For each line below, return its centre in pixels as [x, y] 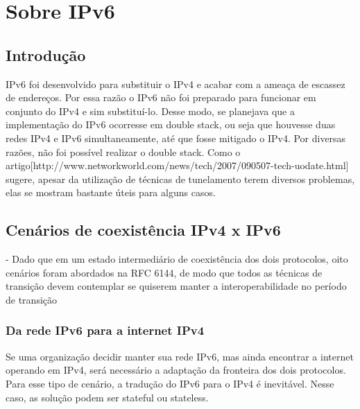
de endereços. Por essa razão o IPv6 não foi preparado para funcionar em [161, 97]
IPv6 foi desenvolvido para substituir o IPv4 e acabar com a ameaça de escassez [175, 84]
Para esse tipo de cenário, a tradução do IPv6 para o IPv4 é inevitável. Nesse [170, 383]
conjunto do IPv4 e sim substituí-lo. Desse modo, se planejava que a [150, 111]
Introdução [46, 54]
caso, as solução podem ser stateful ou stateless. [107, 397]
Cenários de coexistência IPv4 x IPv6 [143, 230]
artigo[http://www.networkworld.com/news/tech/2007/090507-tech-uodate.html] [177, 165]
